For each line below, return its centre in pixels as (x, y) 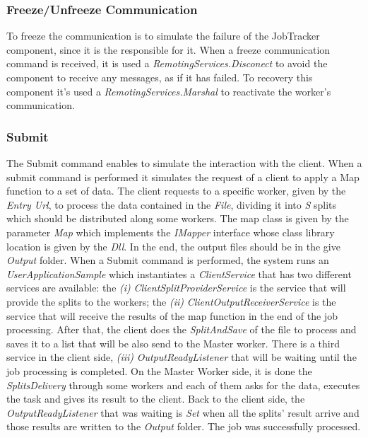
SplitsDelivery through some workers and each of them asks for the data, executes (183, 385)
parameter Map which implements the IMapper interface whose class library (171, 232)
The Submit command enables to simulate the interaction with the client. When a (184, 163)
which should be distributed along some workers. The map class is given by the (178, 218)
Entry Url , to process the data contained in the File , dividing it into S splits (172, 204)
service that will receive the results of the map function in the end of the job (172, 315)
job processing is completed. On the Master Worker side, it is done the (159, 370)
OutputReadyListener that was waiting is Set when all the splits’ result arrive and (183, 412)
